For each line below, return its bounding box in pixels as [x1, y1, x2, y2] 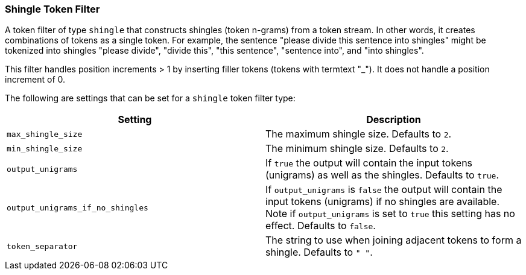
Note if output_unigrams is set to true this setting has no [265, 207, 515, 220]
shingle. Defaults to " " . [265, 246, 373, 259]
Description [366, 113, 421, 126]
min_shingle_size [7, 144, 83, 153]
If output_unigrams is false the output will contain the [265, 183, 502, 196]
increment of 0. [5, 74, 66, 85]
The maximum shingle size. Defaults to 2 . [265, 128, 452, 141]
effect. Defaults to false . [265, 220, 376, 232]
